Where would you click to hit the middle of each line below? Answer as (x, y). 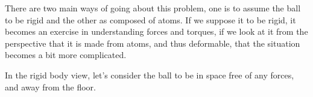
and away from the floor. (50, 87)
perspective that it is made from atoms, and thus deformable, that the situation (153, 43)
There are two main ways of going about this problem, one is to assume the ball (153, 8)
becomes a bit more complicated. (66, 55)
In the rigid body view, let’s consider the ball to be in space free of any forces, (150, 75)
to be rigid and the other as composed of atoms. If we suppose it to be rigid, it (150, 19)
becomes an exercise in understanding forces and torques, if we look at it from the (156, 31)
